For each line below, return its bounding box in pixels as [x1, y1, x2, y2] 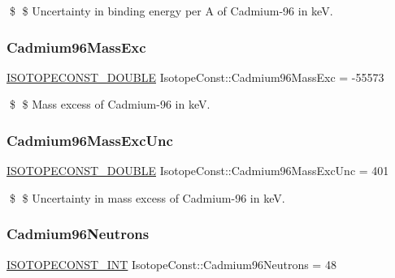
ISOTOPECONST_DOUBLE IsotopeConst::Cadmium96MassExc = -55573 [7, 68, 384, 85]
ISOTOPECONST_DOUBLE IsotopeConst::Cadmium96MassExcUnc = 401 [7, 162, 389, 179]
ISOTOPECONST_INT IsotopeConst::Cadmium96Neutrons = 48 [7, 255, 336, 272]
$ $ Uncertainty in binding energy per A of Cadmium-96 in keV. [9, 2, 333, 19]
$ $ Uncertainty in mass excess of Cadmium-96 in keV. [9, 189, 285, 206]
